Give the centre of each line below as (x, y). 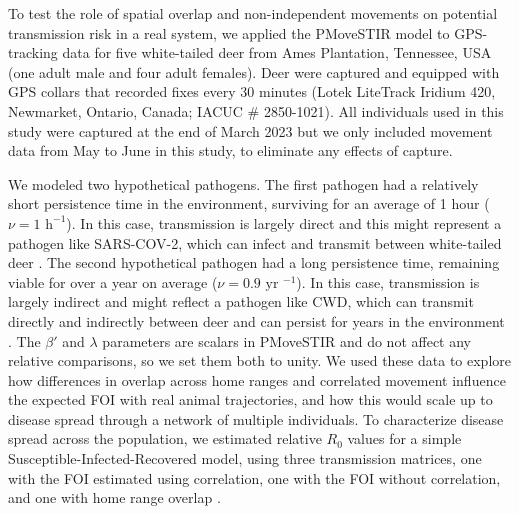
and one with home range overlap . (114, 497)
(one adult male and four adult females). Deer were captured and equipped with (254, 71)
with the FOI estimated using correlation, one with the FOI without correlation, (254, 477)
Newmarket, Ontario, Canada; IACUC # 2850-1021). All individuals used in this (256, 110)
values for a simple (404, 438)
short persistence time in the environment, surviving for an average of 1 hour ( (249, 203)
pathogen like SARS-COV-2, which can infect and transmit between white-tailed (255, 242)
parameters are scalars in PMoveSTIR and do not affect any (286, 340)
